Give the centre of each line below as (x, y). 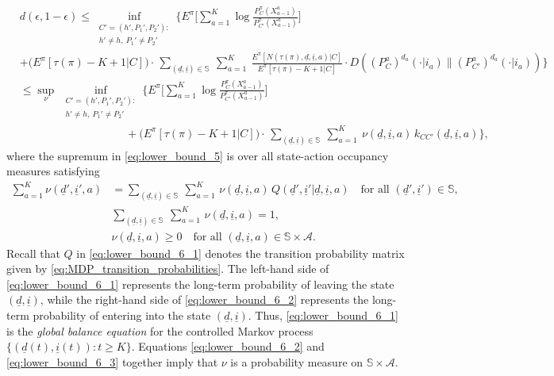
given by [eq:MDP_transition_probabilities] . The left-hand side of (168, 269)
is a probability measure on (297, 361)
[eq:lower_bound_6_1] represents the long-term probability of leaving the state (200, 284)
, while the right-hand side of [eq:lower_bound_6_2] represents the (204, 299)
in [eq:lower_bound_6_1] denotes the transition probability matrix (240, 253)
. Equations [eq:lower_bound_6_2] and (228, 346)
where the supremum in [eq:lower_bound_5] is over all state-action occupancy (198, 155)
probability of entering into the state (122, 315)
